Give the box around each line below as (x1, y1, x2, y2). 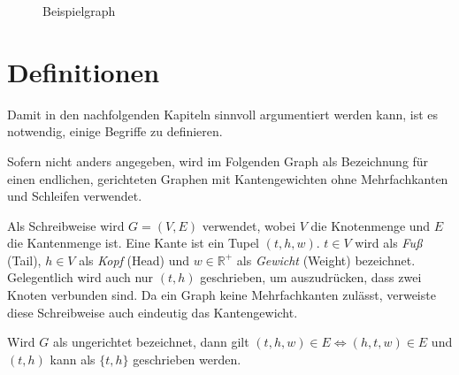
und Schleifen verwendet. (7, 187, 142, 205)
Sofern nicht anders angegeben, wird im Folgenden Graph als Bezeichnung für (7, 151, 429, 170)
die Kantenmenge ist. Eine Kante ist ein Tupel (7, 233, 260, 252)
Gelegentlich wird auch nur (7, 268, 154, 287)
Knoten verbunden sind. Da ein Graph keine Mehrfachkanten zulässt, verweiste (7, 286, 436, 304)
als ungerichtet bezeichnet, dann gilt (52, 333, 249, 351)
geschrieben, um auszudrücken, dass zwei (200, 268, 422, 287)
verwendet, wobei (202, 216, 296, 234)
